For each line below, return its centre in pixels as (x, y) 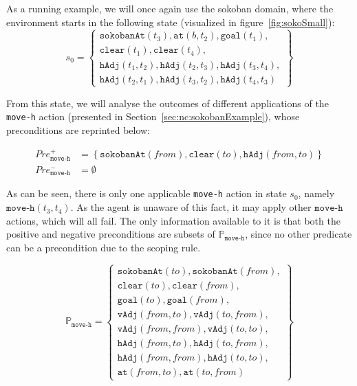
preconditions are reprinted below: (78, 130)
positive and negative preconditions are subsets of (111, 234)
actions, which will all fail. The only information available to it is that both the (173, 220)
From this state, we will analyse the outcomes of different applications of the (167, 103)
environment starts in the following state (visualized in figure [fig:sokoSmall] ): (171, 22)
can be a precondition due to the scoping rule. (104, 247)
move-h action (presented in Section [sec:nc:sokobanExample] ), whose (153, 116)
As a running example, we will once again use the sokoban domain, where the (170, 8)
